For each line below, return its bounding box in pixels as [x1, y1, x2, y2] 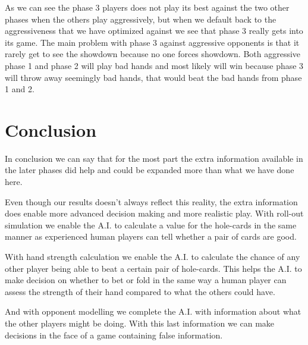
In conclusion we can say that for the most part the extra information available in [5, 152, 303, 164]
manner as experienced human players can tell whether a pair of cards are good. [5, 230, 297, 243]
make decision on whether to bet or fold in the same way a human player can [5, 274, 287, 286]
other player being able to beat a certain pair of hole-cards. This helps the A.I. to [5, 262, 302, 274]
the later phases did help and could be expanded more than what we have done [5, 164, 294, 176]
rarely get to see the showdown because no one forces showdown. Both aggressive [5, 48, 301, 60]
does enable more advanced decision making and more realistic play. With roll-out [5, 207, 304, 219]
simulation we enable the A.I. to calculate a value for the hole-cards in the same [5, 218, 297, 231]
